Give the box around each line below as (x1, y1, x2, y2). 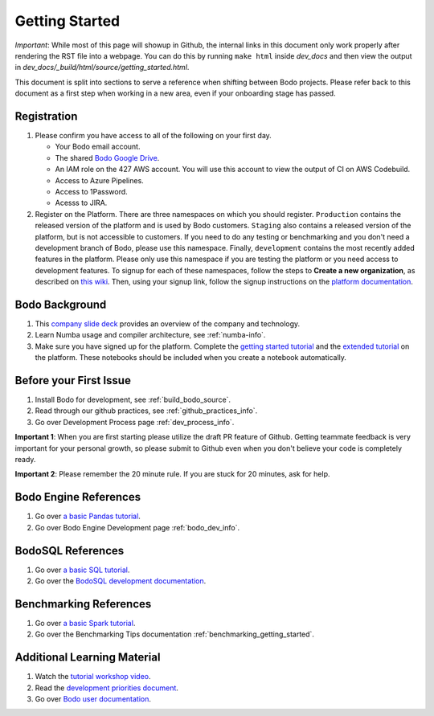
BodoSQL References (14, 543, 125, 558)
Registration (14, 109, 78, 123)
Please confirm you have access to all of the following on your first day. (35, 131, 272, 141)
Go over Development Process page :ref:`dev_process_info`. (35, 417, 235, 427)
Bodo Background (14, 297, 107, 311)
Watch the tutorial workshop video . (35, 672, 152, 681)
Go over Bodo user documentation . (35, 694, 152, 703)
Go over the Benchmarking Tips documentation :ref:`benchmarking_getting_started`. (35, 629, 315, 639)
